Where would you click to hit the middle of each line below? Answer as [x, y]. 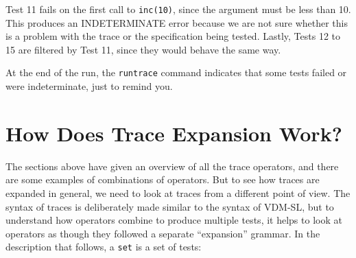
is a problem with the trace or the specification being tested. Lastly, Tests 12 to [173, 36]
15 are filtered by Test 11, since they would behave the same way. [143, 49]
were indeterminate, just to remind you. [89, 86]
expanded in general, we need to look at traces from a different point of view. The [178, 193]
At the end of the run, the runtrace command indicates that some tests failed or [176, 72]
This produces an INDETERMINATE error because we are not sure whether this [177, 22]
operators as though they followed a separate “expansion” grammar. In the [163, 233]
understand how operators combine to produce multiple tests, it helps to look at [174, 220]
